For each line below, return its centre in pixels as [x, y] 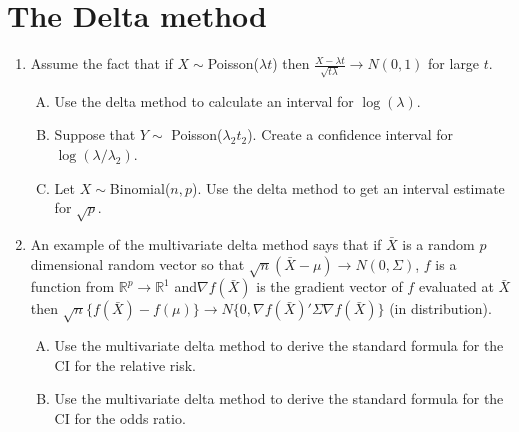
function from [72, 286]
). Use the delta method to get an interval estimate [348, 187]
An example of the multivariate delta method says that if [206, 243]
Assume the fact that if [101, 63]
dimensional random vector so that [137, 263]
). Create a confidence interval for [350, 134]
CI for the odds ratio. [120, 417]
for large [454, 63]
